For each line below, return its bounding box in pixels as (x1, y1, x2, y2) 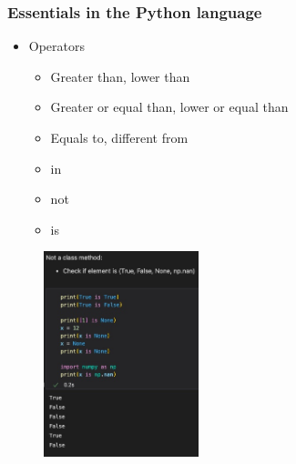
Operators (28, 36, 86, 55)
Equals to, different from (50, 128, 189, 146)
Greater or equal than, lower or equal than (50, 97, 289, 116)
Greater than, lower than (50, 66, 190, 86)
